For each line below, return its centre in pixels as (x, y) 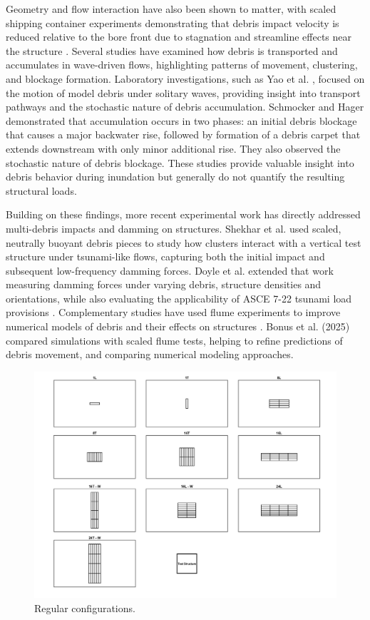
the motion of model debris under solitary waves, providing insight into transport (183, 92)
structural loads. (41, 190)
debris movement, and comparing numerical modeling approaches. (150, 354)
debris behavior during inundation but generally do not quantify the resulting (175, 177)
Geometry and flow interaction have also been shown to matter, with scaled (171, 9)
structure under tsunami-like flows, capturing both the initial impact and (165, 256)
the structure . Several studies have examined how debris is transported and (172, 50)
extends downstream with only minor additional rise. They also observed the (173, 148)
